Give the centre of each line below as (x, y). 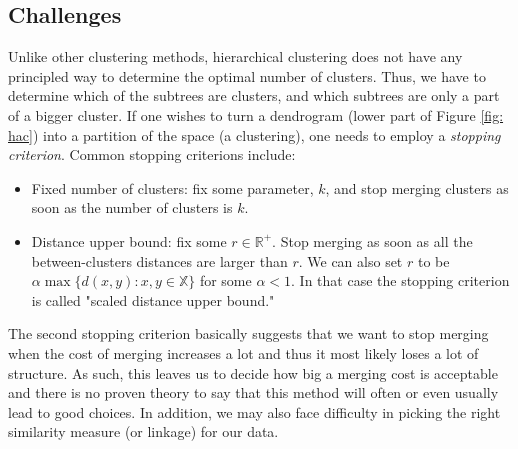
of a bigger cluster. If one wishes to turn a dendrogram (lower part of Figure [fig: (256, 114)
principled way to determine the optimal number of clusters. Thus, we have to (247, 75)
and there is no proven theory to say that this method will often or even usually (253, 392)
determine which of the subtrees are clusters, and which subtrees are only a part (254, 95)
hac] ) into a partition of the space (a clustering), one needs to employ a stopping (254, 134)
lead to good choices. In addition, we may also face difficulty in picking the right (254, 411)
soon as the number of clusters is (132, 207)
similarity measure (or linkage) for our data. (143, 431)
